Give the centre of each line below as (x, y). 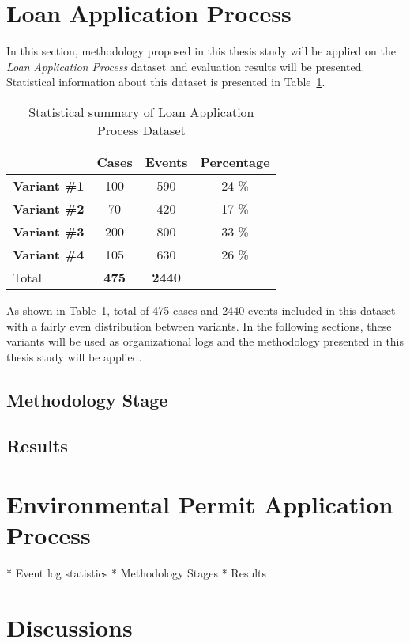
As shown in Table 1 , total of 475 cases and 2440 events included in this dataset (201, 310)
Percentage (235, 161)
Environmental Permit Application (200, 504)
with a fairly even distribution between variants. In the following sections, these (199, 325)
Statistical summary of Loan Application (141, 112)
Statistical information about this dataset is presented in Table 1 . (166, 82)
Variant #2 (49, 208)
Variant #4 (49, 254)
